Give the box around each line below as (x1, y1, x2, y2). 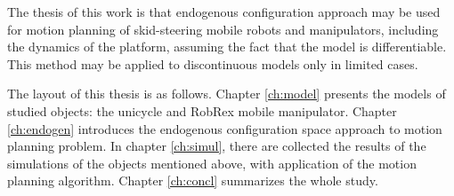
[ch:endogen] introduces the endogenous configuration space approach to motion (7, 119, 442, 137)
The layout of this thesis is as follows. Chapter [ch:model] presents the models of (7, 84, 446, 103)
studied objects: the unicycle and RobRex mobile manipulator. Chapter (7, 101, 397, 120)
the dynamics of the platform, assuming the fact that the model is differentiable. (7, 37, 447, 56)
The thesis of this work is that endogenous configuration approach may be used (7, 3, 441, 20)
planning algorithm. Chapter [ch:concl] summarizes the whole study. (7, 171, 378, 190)
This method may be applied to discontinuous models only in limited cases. (7, 54, 418, 73)
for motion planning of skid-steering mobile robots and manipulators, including (7, 20, 439, 38)
